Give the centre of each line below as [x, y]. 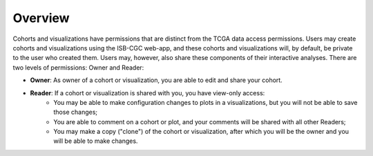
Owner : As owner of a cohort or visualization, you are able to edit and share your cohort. [156, 80]
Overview [41, 18]
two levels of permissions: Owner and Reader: [78, 67]
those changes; [76, 112]
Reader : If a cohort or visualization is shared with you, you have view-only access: [147, 92]
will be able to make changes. [96, 141]
